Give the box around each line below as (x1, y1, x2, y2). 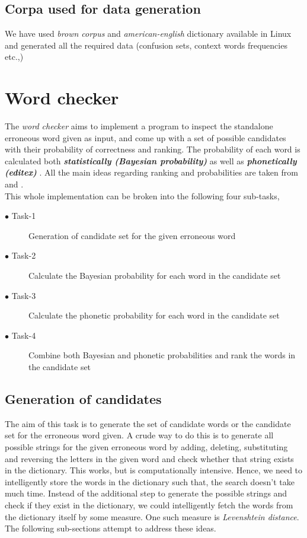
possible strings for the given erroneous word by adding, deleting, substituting (5, 441, 288, 453)
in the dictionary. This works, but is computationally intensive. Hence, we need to (5, 464, 303, 476)
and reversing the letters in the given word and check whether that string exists (5, 452, 294, 464)
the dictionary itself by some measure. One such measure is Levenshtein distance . (5, 510, 299, 523)
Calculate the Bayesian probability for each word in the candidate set (28, 269, 281, 282)
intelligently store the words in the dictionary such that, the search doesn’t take (5, 475, 295, 488)
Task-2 (11, 249, 36, 262)
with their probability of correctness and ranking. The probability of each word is (5, 143, 300, 155)
